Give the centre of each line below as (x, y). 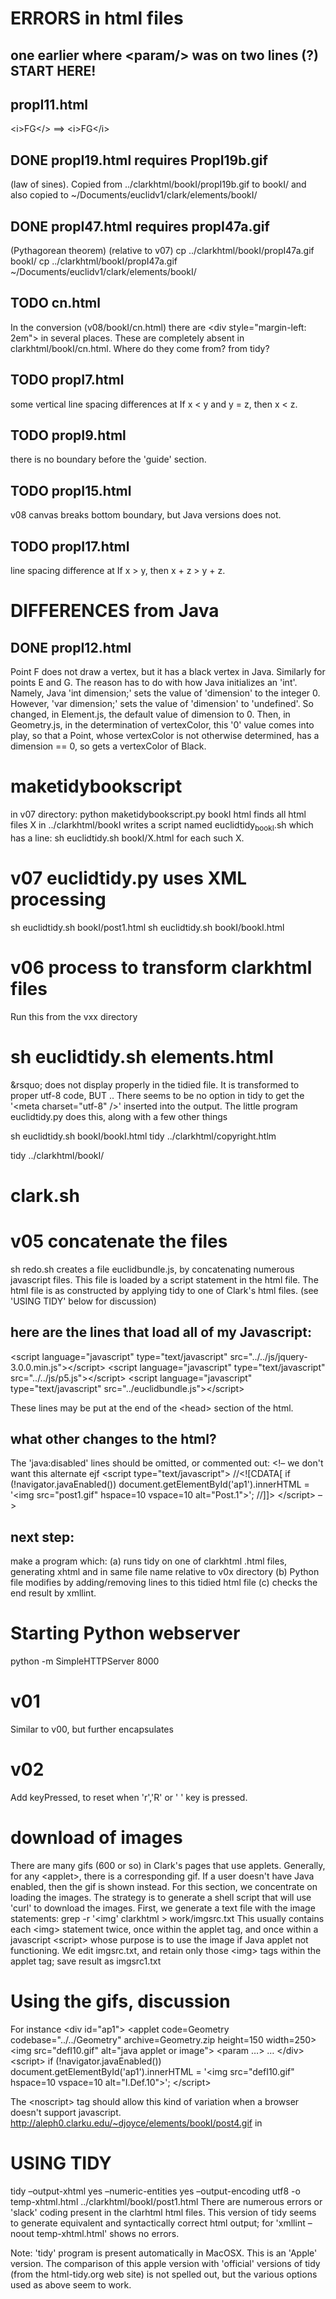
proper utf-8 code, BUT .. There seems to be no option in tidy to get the (157, 1095)
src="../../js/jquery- (268, 1356)
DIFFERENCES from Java (115, 611)
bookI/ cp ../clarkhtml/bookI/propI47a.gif (94, 261)
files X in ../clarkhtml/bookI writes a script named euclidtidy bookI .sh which (162, 826)
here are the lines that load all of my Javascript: (161, 1332)
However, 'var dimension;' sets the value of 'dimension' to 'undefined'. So (162, 704)
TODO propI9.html (68, 435)
